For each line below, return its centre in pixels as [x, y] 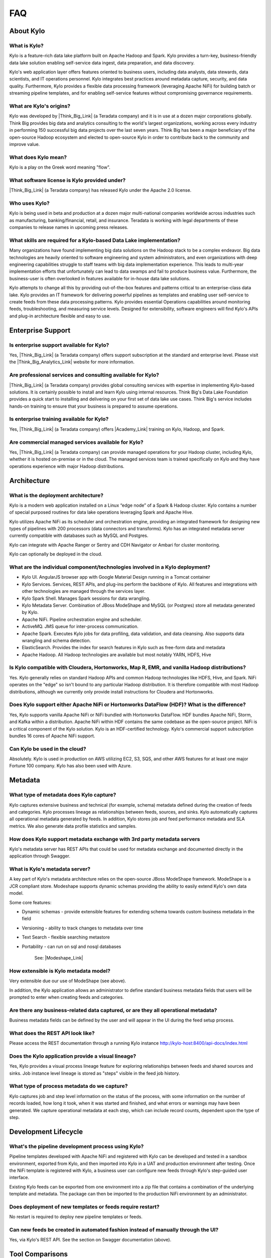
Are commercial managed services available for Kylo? [76, 442]
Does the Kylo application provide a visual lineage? [73, 1056]
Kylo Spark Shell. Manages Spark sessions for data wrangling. [86, 598]
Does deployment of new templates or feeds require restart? [85, 1207]
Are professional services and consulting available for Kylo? [84, 375]
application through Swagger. [40, 856]
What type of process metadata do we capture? [69, 1086]
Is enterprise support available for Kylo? [59, 345]
